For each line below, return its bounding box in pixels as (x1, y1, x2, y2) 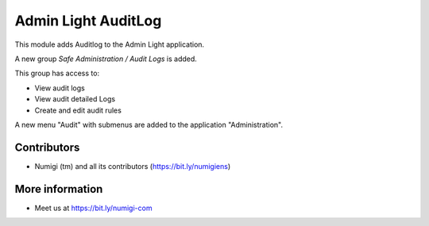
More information (14, 182, 103, 196)
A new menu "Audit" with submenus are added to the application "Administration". (14, 120, 284, 129)
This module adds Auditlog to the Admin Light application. (14, 40, 205, 49)
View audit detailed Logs (34, 94, 115, 104)
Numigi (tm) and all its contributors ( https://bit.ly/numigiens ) (34, 161, 231, 170)
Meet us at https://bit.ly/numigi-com (34, 203, 153, 213)
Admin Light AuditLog (14, 12, 162, 29)
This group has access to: (14, 68, 99, 79)
